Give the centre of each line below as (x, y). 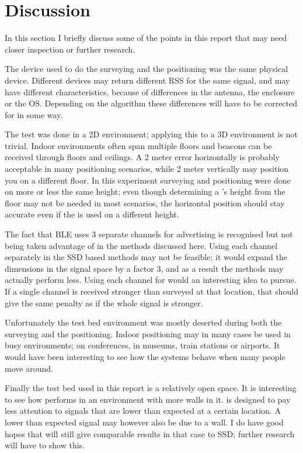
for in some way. (34, 114)
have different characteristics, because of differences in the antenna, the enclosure (150, 91)
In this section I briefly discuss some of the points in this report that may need (146, 38)
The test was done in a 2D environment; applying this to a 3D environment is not (151, 134)
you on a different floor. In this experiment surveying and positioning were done (148, 180)
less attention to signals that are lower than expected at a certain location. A (143, 411)
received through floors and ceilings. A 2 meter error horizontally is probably (142, 157)
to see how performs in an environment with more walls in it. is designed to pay (148, 399)
